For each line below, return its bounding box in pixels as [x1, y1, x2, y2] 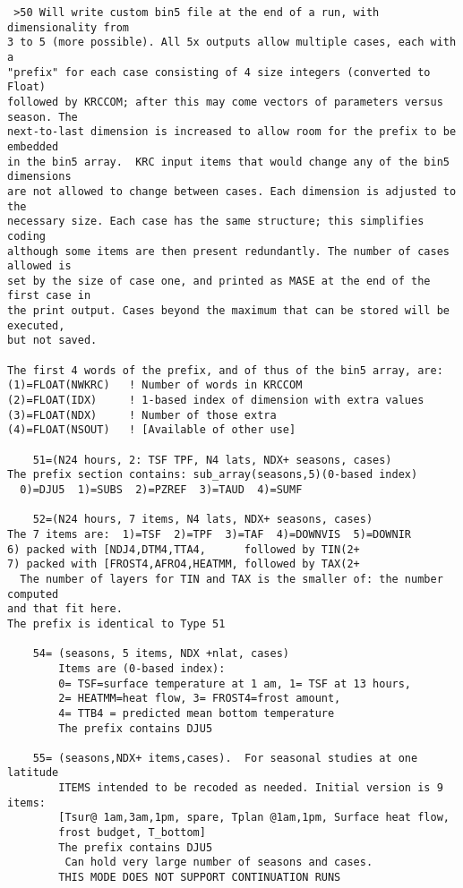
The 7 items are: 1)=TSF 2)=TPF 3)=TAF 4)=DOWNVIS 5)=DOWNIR [7, 527, 412, 541]
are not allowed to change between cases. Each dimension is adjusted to [7, 184, 457, 198]
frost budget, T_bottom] [58, 826, 206, 840]
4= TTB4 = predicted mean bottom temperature [58, 706, 335, 720]
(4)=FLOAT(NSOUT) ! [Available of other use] [7, 423, 296, 437]
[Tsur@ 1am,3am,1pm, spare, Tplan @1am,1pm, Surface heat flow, [58, 811, 450, 824]
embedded [7, 140, 59, 153]
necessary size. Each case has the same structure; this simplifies [7, 215, 424, 228]
